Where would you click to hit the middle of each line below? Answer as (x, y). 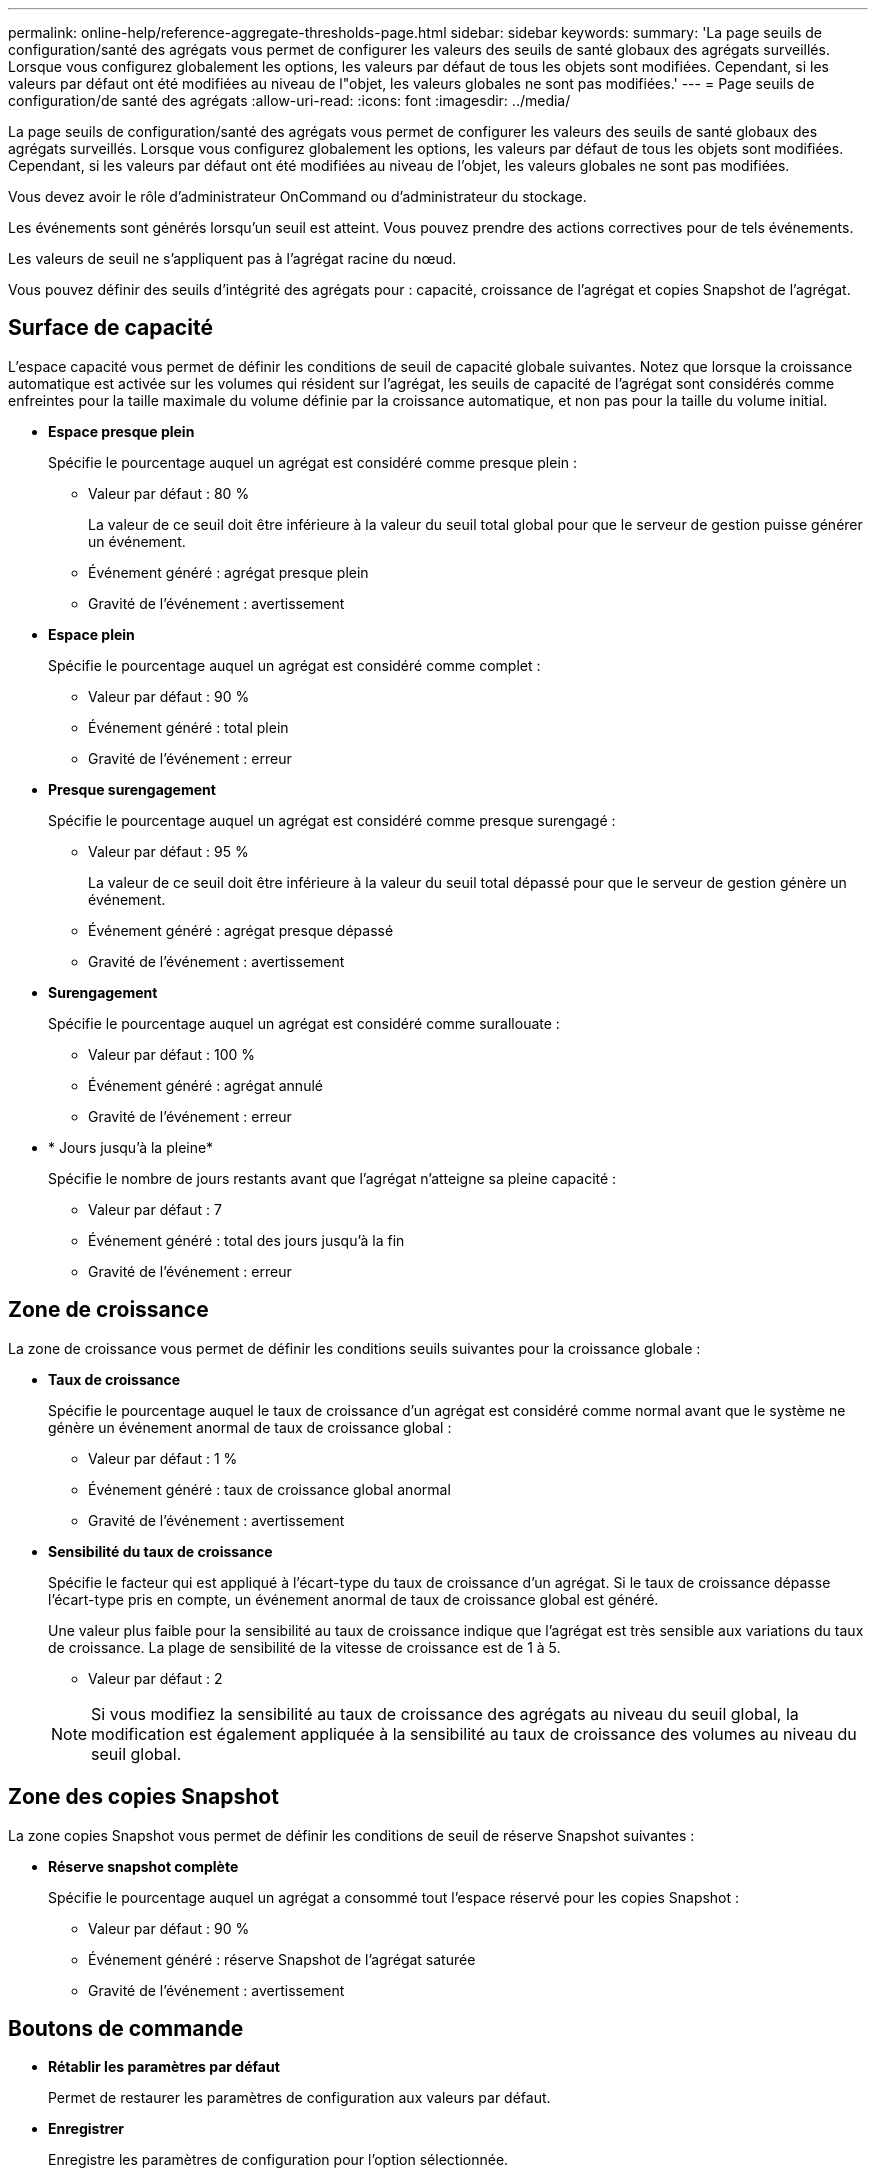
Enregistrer (86, 2129)
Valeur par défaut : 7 (155, 1209)
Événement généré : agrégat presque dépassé (241, 930)
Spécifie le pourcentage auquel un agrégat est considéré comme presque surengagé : (332, 820)
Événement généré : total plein (188, 727)
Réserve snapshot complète (143, 1866)
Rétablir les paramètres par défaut (164, 2067)
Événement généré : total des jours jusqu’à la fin (246, 1240)
